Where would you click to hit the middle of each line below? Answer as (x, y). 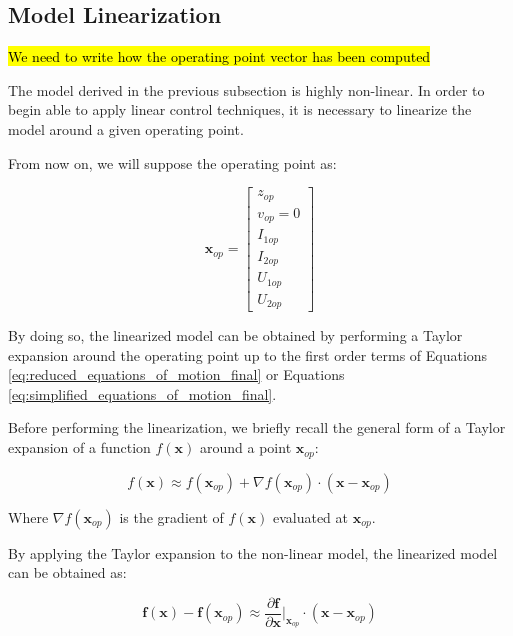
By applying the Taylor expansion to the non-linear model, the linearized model (253, 552)
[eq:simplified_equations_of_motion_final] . (142, 393)
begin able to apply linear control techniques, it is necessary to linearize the (240, 109)
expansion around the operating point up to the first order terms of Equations (248, 354)
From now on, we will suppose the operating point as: (172, 162)
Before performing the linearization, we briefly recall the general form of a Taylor (257, 427)
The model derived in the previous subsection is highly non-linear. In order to (246, 89)
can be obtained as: (67, 572)
